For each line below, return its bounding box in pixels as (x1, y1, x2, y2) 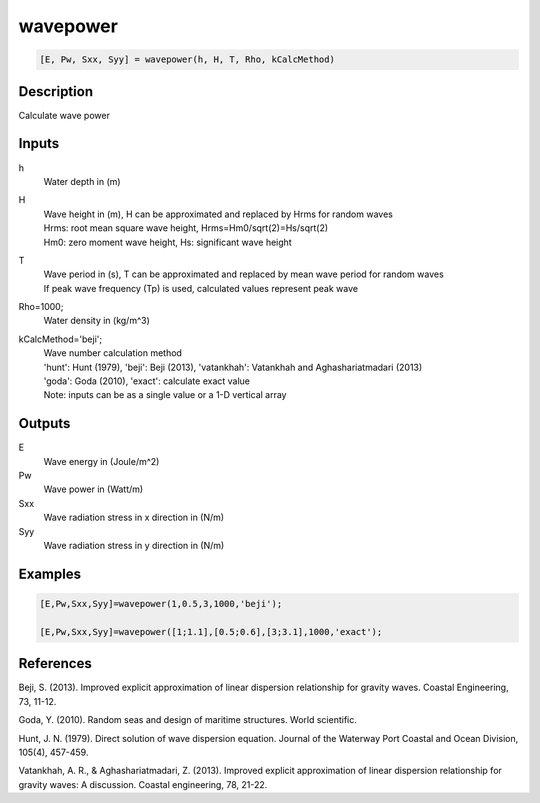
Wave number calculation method (43, 347, 182, 359)
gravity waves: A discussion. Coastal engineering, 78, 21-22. (18, 778, 268, 790)
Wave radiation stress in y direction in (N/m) (43, 540, 225, 552)
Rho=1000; (18, 301, 64, 313)
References (18, 655, 92, 672)
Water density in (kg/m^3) (43, 315, 150, 327)
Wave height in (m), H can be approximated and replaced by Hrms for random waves (43, 208, 394, 220)
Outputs (18, 415, 71, 432)
